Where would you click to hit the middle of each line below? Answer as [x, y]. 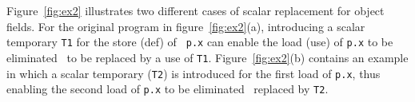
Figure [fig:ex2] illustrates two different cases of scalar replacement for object [196, 10]
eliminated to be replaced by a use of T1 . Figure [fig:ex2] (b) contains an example [207, 57]
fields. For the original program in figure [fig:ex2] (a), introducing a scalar [186, 26]
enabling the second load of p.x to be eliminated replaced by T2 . [168, 89]
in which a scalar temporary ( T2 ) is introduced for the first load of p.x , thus [194, 73]
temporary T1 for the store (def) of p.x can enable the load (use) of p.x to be [200, 42]
